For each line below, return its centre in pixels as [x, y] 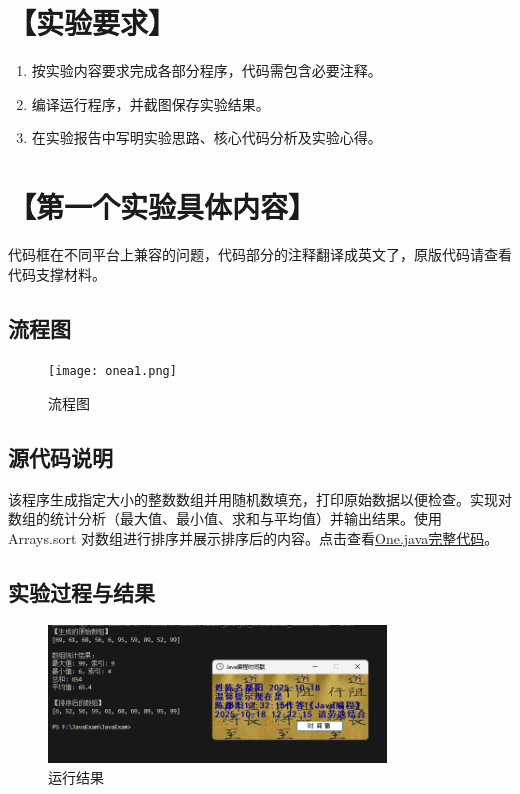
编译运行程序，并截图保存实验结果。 [150, 103]
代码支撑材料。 [57, 273]
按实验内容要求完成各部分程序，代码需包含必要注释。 [206, 70]
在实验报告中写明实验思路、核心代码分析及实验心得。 [206, 137]
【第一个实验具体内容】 [162, 206]
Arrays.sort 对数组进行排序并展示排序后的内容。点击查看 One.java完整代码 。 [253, 538]
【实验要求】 [92, 22]
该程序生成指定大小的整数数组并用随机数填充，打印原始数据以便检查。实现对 [260, 498]
